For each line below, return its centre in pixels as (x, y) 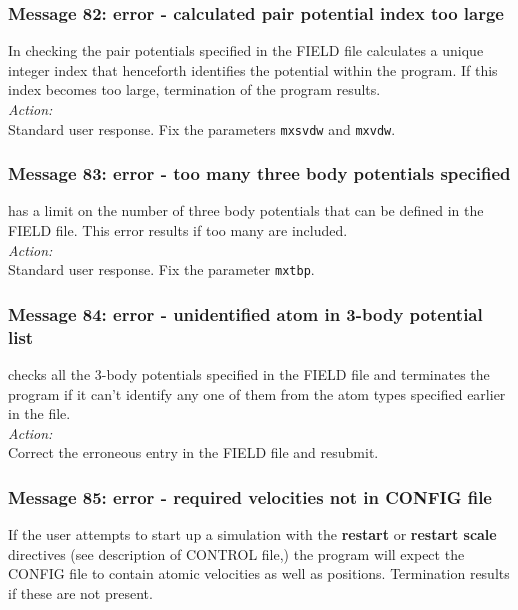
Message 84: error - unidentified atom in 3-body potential (245, 313)
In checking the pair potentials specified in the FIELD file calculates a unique (246, 50)
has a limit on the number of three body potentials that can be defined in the (246, 210)
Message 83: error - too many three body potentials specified (259, 173)
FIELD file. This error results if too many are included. (178, 230)
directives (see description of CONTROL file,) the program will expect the (236, 553)
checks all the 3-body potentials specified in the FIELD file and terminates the (249, 374)
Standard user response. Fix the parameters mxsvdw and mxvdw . (202, 128)
